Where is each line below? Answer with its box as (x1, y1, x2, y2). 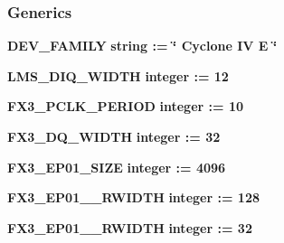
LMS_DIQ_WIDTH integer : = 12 (7, 66, 229, 85)
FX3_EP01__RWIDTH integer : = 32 (7, 218, 252, 237)
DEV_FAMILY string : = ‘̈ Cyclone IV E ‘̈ (7, 36, 278, 55)
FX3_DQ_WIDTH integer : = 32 (7, 127, 221, 145)
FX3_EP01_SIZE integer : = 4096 (7, 157, 226, 176)
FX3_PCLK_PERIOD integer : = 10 (7, 97, 244, 116)
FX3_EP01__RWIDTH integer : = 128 (7, 188, 260, 207)
